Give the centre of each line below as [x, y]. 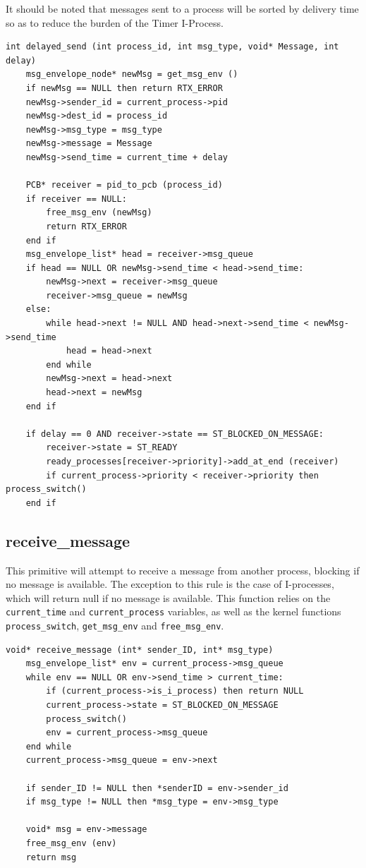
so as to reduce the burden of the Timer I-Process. [115, 22]
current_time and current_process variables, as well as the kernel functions [173, 611]
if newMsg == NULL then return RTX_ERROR [124, 88]
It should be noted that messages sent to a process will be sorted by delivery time [182, 8]
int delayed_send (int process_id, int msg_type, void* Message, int [172, 47]
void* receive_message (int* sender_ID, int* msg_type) [140, 650]
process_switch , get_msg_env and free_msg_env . [115, 626]
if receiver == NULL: [76, 199]
